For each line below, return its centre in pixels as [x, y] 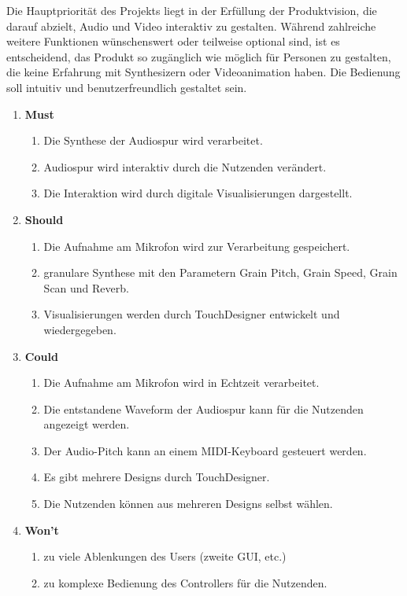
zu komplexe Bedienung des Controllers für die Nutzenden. [185, 582]
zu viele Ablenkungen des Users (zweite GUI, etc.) [165, 556]
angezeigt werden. [87, 424]
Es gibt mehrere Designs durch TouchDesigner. [157, 477]
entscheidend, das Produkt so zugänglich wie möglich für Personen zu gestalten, [199, 56]
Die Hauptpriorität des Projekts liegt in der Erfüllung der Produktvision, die [192, 10]
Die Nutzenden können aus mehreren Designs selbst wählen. [188, 504]
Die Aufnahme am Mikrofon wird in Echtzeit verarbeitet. [181, 383]
